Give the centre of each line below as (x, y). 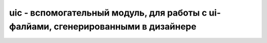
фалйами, (30, 26)
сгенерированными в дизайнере (125, 26)
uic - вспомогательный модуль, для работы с (108, 13)
